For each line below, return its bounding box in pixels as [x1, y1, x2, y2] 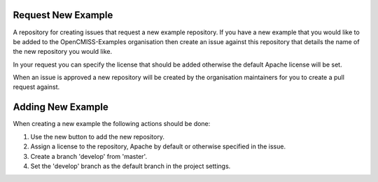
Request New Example [13, 9, 113, 21]
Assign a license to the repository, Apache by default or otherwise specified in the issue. [30, 142, 286, 150]
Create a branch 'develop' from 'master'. [30, 152, 147, 160]
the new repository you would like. [13, 48, 112, 56]
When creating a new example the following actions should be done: [13, 120, 211, 128]
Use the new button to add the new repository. [30, 132, 164, 141]
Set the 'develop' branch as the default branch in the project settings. [30, 162, 231, 170]
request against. [13, 83, 60, 91]
